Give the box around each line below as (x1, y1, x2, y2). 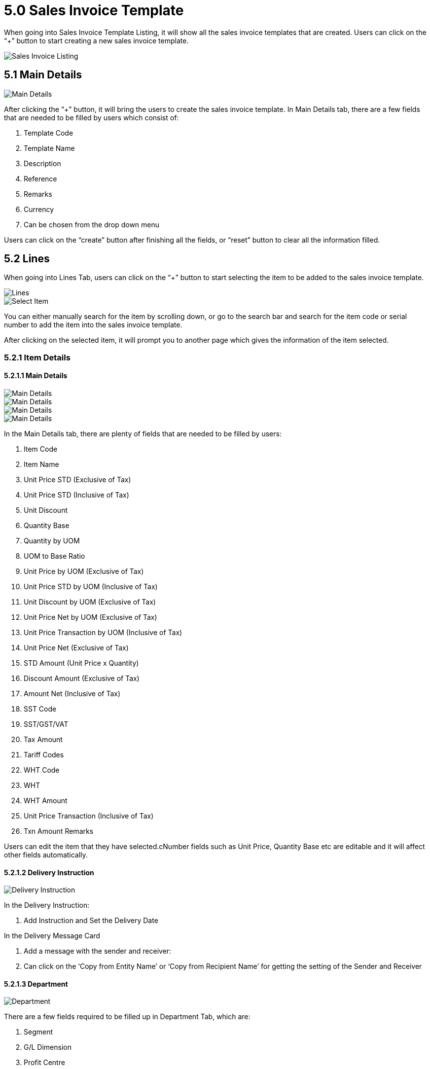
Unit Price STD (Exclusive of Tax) (24, 475, 131, 484)
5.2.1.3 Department (4, 979, 68, 988)
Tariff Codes (24, 750, 64, 759)
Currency (24, 205, 54, 214)
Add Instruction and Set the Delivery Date (24, 916, 158, 925)
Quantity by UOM (24, 536, 80, 545)
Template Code (24, 128, 73, 137)
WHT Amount (24, 796, 68, 805)
